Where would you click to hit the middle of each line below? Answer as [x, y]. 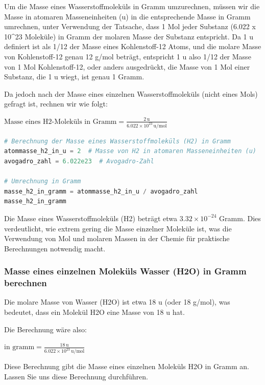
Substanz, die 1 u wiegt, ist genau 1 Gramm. [74, 77]
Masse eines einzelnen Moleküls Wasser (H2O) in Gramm [125, 271]
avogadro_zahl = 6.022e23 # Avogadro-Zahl [79, 161]
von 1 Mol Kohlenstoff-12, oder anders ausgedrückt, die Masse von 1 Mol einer [127, 66]
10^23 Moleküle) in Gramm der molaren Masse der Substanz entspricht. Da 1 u [129, 36]
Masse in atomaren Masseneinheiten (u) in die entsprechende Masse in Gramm [127, 16]
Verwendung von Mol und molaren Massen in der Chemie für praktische [117, 238]
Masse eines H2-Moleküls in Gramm [61, 122]
